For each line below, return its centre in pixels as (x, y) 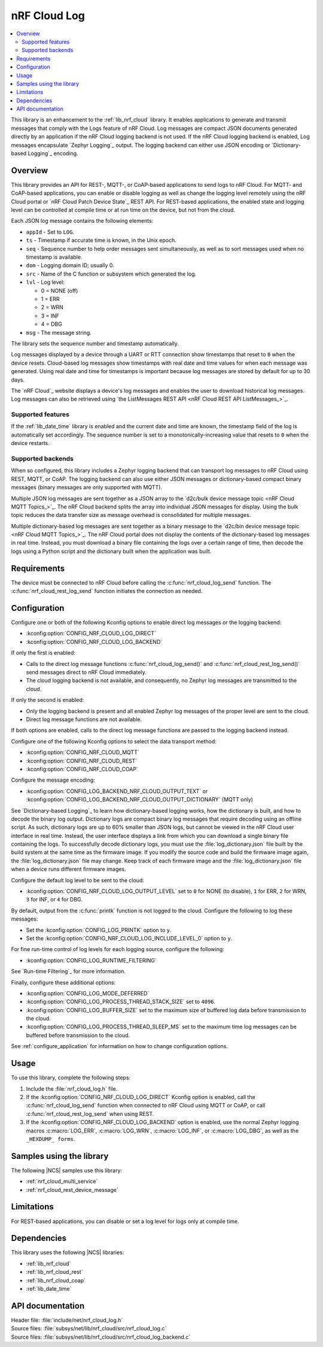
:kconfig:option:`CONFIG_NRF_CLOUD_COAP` (82, 769)
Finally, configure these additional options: (63, 982)
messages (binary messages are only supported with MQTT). (87, 488)
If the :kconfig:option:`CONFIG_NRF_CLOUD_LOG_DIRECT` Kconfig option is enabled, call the (141, 1097)
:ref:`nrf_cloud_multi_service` (62, 1181)
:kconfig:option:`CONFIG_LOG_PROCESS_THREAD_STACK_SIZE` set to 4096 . (121, 1002)
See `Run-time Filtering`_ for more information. (68, 971)
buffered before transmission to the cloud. (78, 1035)
